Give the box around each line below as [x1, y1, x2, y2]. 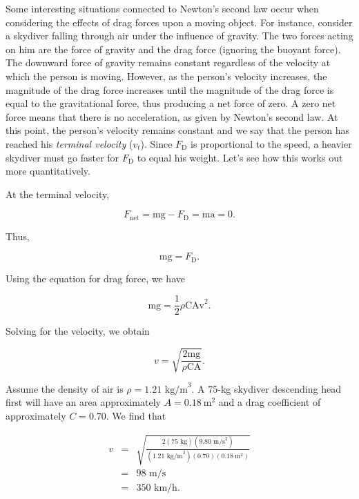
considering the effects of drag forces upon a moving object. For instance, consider [6, 14, 353, 29]
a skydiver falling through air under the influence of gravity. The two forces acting [6, 28, 353, 43]
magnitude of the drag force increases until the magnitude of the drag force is [6, 82, 334, 97]
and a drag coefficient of [218, 395, 321, 409]
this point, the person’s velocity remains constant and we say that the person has [6, 123, 350, 137]
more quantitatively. [6, 164, 90, 178]
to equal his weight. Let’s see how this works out [137, 150, 343, 164]
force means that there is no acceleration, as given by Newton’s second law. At [6, 109, 338, 124]
